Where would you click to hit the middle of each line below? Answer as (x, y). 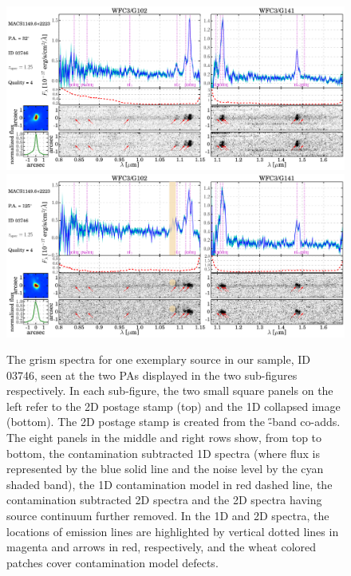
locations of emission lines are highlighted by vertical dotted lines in (173, 531)
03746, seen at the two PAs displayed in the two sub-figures (152, 375)
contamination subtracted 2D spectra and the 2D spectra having (164, 500)
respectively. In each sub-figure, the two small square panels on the (170, 391)
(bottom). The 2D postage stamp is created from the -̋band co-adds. (174, 422)
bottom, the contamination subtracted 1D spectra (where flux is (163, 453)
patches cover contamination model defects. (112, 562)
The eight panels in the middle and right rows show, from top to (164, 438)
